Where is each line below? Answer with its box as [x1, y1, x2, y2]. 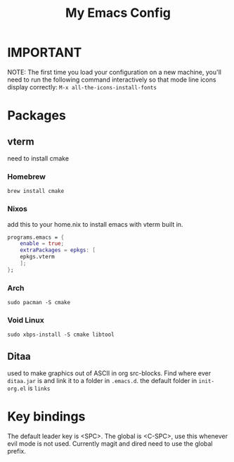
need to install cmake [7, 154, 69, 163]
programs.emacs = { [7, 234, 65, 241]
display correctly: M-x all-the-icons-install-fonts [7, 82, 157, 91]
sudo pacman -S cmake [7, 299, 71, 306]
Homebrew [7, 171, 46, 181]
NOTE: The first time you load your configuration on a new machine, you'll [7, 68, 221, 76]
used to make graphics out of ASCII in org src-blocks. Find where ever [7, 369, 212, 377]
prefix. [7, 447, 27, 456]
